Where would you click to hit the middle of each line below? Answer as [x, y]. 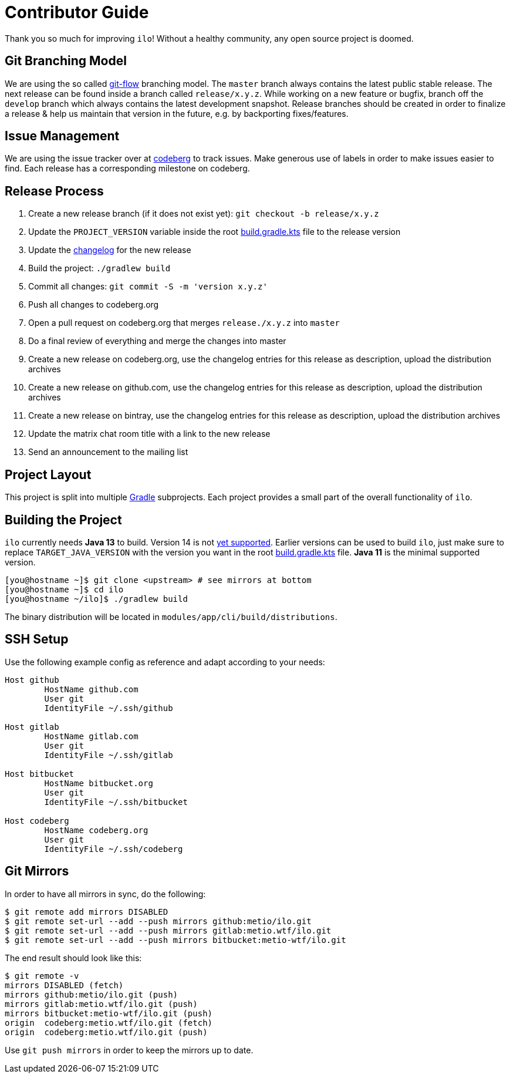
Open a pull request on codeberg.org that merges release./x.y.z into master [184, 323]
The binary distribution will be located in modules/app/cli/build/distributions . [171, 617]
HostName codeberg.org [96, 830]
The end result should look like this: [73, 958]
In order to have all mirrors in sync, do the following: [105, 894]
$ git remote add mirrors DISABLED [87, 912]
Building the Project [63, 520]
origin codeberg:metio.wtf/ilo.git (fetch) [109, 1023]
